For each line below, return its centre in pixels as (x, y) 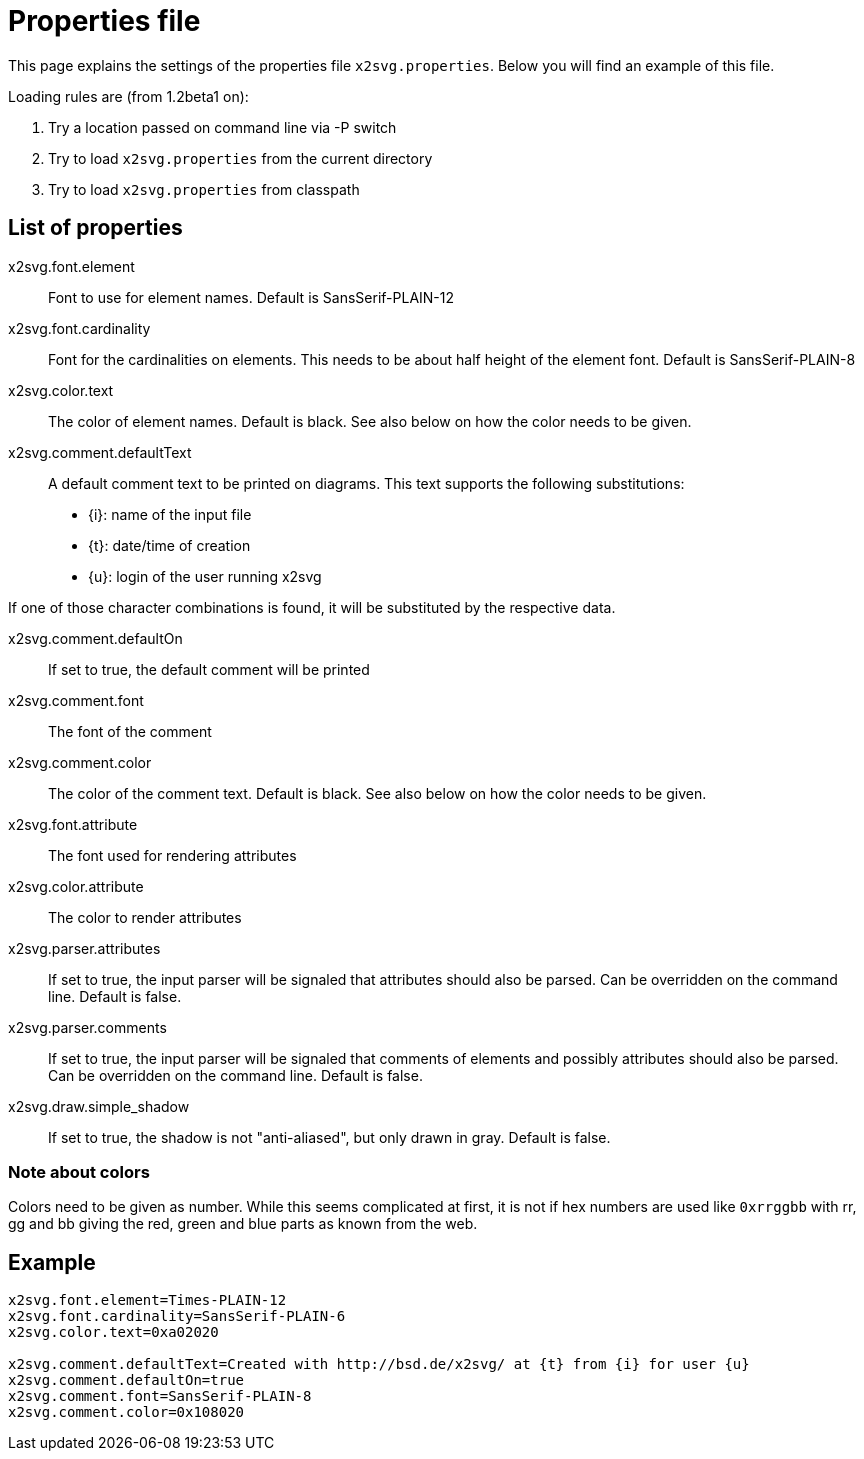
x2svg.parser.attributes (84, 948)
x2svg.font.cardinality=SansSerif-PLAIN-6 (177, 1316)
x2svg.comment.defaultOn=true (126, 1380)
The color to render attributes (145, 917)
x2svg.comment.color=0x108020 (126, 1412)
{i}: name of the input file (170, 514)
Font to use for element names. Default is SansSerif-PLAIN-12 (251, 297)
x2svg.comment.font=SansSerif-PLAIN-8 (160, 1396)
